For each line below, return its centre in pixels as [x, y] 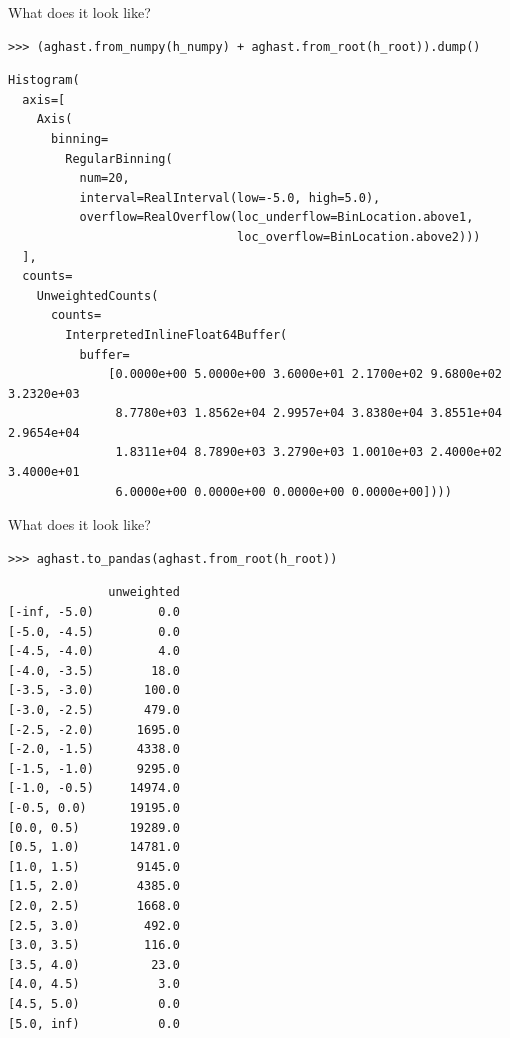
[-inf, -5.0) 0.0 [94, 612]
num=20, [104, 178]
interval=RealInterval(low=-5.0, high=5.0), [230, 197]
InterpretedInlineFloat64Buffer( [176, 334]
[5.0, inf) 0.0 [94, 1023]
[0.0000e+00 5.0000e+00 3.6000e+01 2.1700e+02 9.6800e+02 [305, 374]
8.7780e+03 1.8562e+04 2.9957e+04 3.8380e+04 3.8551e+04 [308, 413]
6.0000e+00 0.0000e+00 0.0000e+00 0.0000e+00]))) [283, 491]
